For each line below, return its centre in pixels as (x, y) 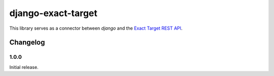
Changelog (27, 43)
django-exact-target (53, 13)
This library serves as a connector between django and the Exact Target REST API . (96, 28)
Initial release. (24, 67)
